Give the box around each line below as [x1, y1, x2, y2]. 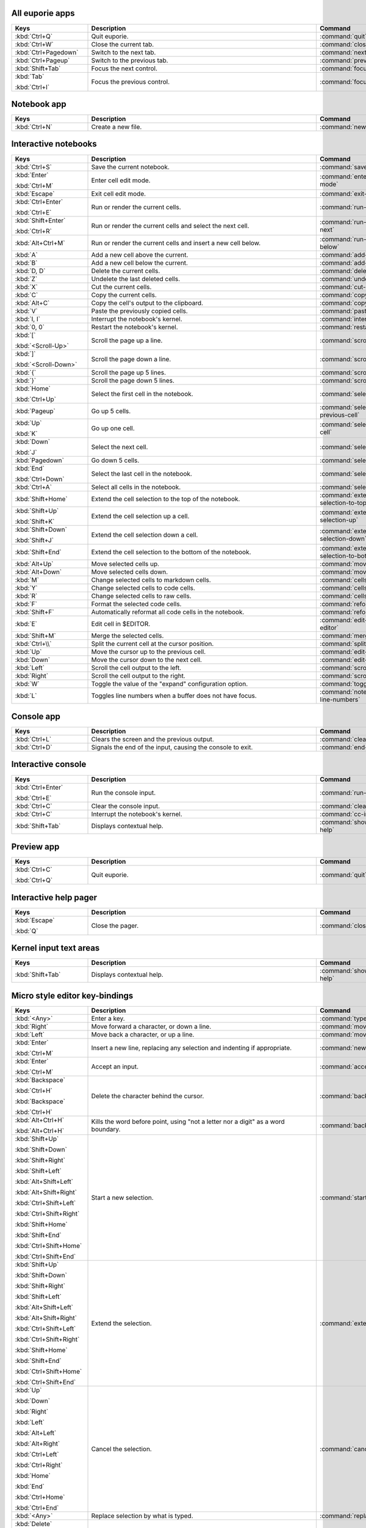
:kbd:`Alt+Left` [15, 1428, 57, 1437]
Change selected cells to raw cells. [91, 592, 192, 600]
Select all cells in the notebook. [91, 483, 181, 491]
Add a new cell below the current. [91, 259, 188, 267]
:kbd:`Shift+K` [15, 517, 55, 526]
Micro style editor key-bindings [11, 990, 134, 1001]
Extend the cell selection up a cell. [91, 512, 190, 520]
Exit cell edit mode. [91, 189, 146, 198]
